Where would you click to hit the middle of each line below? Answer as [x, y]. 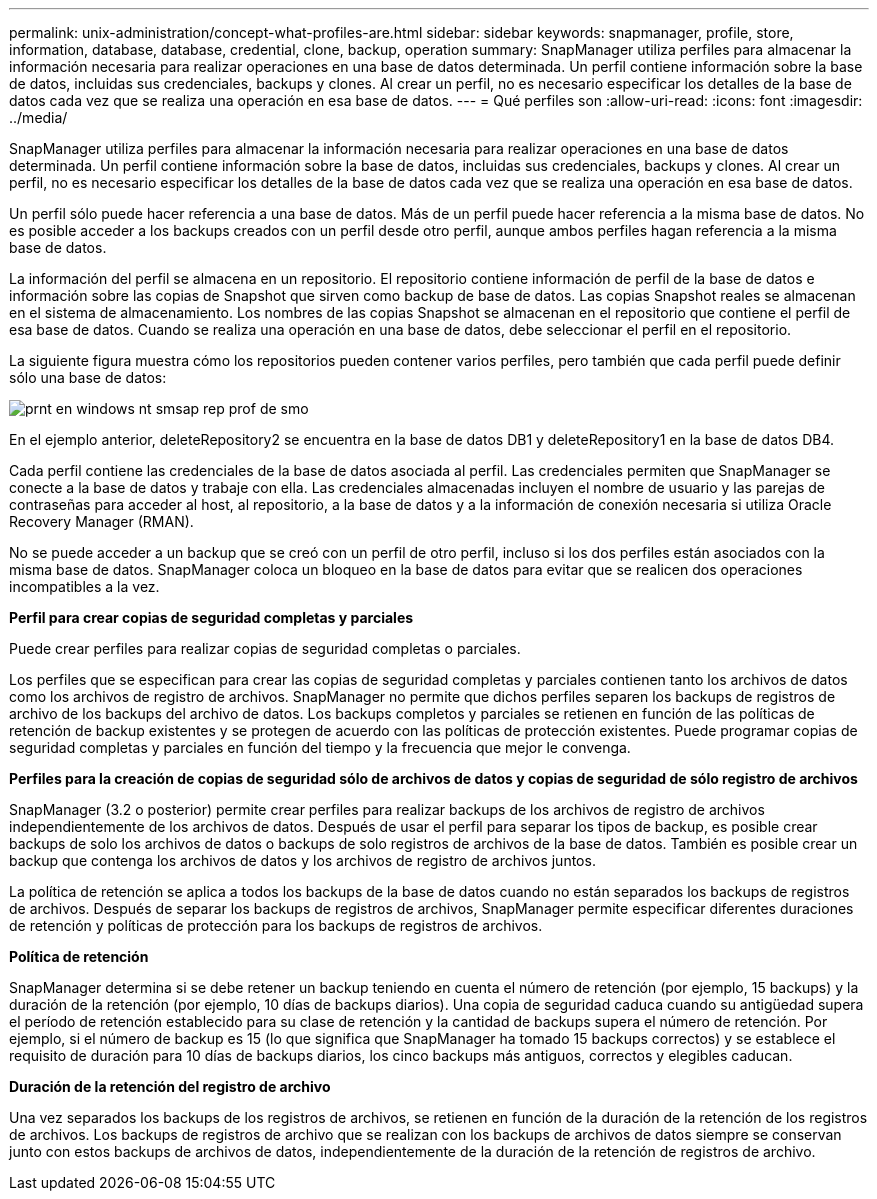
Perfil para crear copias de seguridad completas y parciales [211, 617]
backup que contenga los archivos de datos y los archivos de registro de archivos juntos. [302, 860]
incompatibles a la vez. [84, 586]
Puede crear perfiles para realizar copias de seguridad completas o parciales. [265, 648]
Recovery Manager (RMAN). [101, 521]
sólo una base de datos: [88, 377]
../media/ [38, 117]
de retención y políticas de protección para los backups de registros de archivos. [276, 925]
